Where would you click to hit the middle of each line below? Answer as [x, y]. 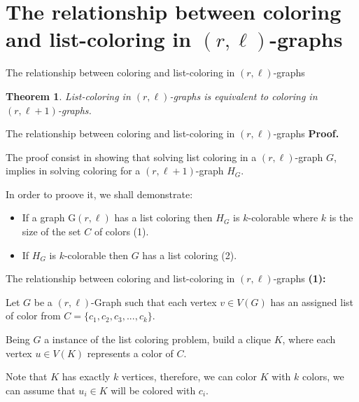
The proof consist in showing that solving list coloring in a [131, 157]
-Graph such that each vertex [154, 301]
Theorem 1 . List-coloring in [68, 96]
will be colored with [153, 390]
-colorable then [96, 255]
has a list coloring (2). [190, 255]
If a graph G [49, 217]
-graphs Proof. [306, 133]
